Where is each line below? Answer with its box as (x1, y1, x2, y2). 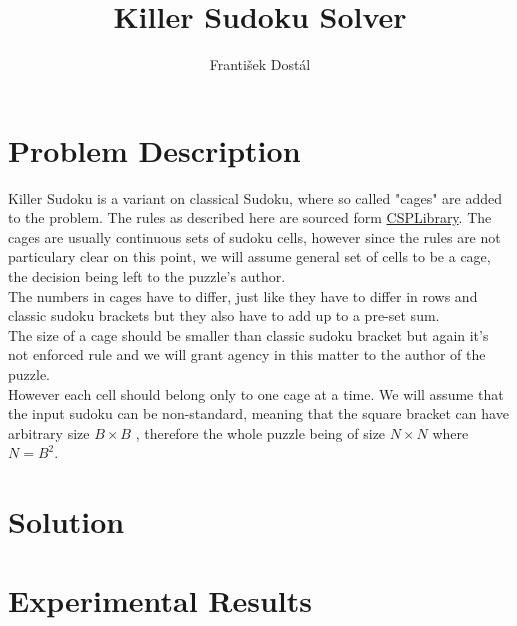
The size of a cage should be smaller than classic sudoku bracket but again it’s (8, 324, 489, 345)
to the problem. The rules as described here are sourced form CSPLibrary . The (8, 207, 492, 228)
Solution (8, 501, 125, 542)
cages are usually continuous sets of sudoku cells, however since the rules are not (8, 226, 501, 247)
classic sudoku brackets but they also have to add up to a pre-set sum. (8, 305, 440, 326)
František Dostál (209, 54, 311, 75)
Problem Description (8, 129, 301, 170)
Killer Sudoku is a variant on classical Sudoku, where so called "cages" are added (8, 187, 503, 208)
